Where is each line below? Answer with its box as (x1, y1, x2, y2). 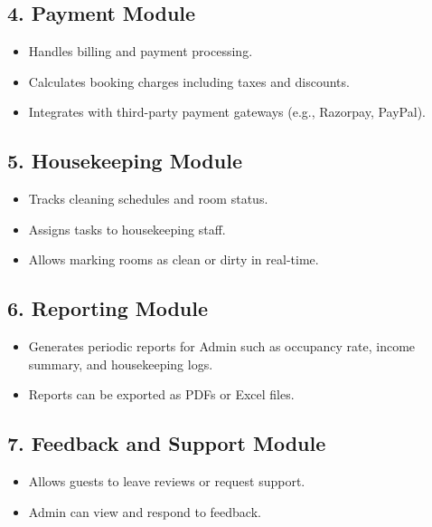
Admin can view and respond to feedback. (28, 502, 261, 521)
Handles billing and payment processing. (28, 42, 253, 61)
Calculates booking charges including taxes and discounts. (28, 72, 350, 91)
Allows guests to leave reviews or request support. (28, 472, 305, 491)
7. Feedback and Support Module (7, 429, 326, 457)
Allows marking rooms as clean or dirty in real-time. (28, 250, 319, 269)
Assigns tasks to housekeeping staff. (28, 219, 226, 238)
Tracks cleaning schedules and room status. (28, 189, 268, 208)
